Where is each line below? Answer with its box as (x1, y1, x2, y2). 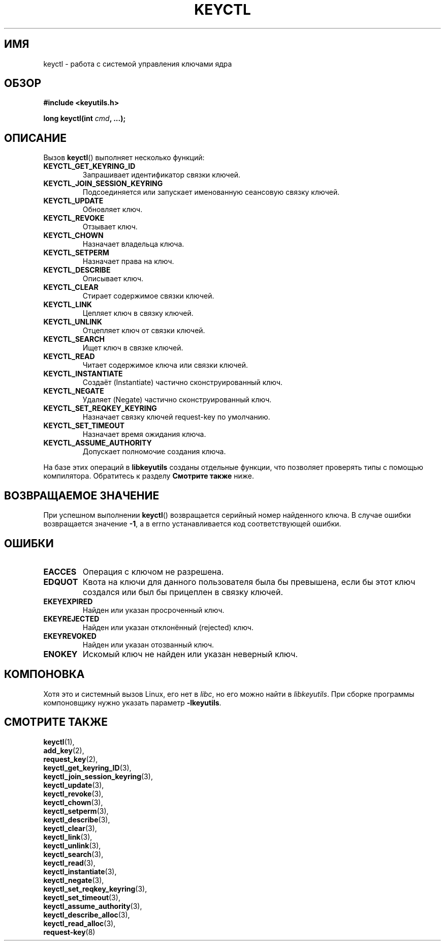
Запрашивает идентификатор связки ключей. (82, 170, 241, 180)
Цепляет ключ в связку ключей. (82, 309, 194, 318)
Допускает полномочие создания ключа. (82, 447, 226, 456)
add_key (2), (43, 746, 84, 755)
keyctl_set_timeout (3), (43, 893, 120, 902)
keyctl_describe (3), (43, 815, 110, 824)
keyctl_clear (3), (43, 823, 97, 833)
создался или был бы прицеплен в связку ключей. (82, 586, 283, 597)
